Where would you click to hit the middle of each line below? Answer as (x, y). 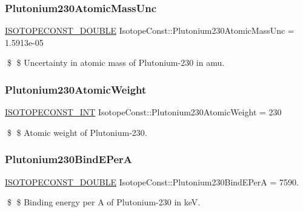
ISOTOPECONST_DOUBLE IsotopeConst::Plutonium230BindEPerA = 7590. (152, 181)
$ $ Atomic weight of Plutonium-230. (77, 132)
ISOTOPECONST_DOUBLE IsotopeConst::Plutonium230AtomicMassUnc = (150, 31)
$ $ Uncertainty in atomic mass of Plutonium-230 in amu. (116, 63)
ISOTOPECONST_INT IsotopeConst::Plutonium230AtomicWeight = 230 (143, 112)
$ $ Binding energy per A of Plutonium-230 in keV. (104, 202)
